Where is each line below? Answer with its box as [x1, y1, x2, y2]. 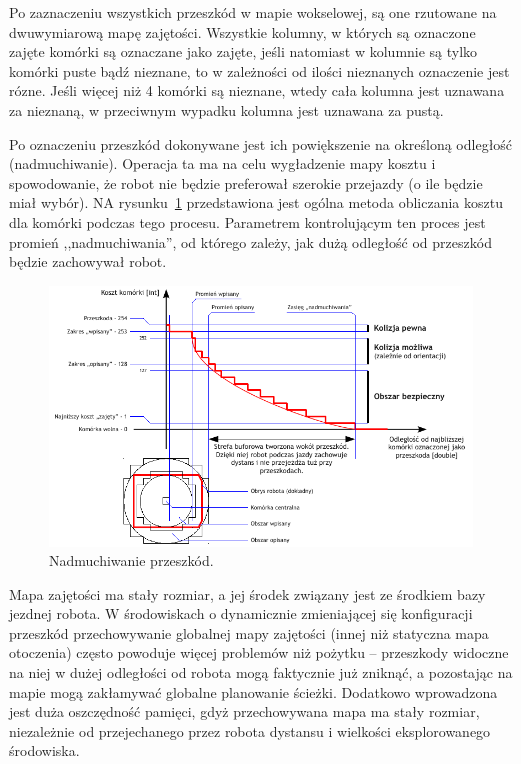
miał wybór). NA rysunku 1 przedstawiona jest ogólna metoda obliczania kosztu [9, 192, 503, 213]
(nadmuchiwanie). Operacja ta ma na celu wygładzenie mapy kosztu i [9, 153, 436, 174]
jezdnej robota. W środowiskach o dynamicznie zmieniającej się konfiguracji [9, 603, 473, 624]
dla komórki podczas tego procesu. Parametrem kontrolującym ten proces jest [9, 211, 486, 232]
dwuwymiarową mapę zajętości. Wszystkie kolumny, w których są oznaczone [9, 21, 476, 42]
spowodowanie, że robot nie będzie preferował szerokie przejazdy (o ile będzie [9, 172, 483, 193]
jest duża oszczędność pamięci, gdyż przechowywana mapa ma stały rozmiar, [9, 701, 480, 722]
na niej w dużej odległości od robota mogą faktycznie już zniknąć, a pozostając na [9, 662, 513, 683]
